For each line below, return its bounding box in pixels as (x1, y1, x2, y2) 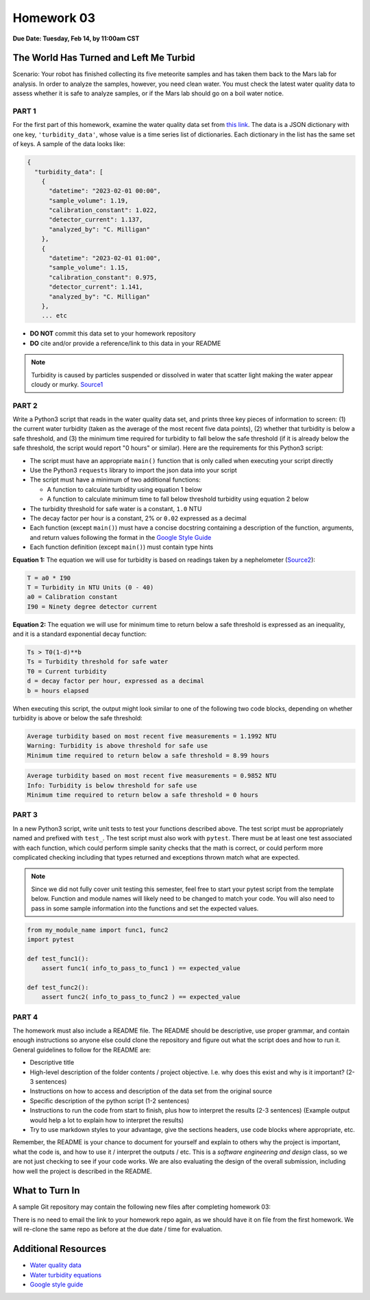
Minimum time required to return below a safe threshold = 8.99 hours (27, 751, 270, 759)
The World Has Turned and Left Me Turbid (12, 52, 195, 64)
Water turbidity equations (29, 1271, 102, 1279)
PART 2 (12, 401, 38, 410)
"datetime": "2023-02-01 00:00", (49, 187, 161, 195)
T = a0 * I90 (27, 574, 71, 582)
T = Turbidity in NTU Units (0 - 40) (27, 583, 154, 591)
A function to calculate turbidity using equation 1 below (47, 485, 202, 493)
